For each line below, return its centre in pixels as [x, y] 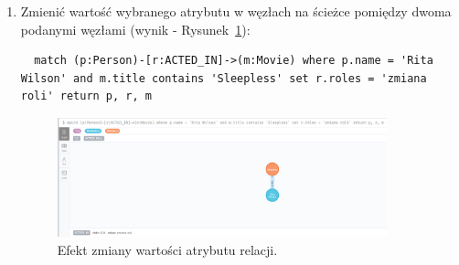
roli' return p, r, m [86, 96]
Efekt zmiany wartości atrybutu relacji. [167, 249]
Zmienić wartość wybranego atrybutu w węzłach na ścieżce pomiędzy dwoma [236, 11]
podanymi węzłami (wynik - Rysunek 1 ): [135, 29]
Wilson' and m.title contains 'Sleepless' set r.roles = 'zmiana [224, 78]
